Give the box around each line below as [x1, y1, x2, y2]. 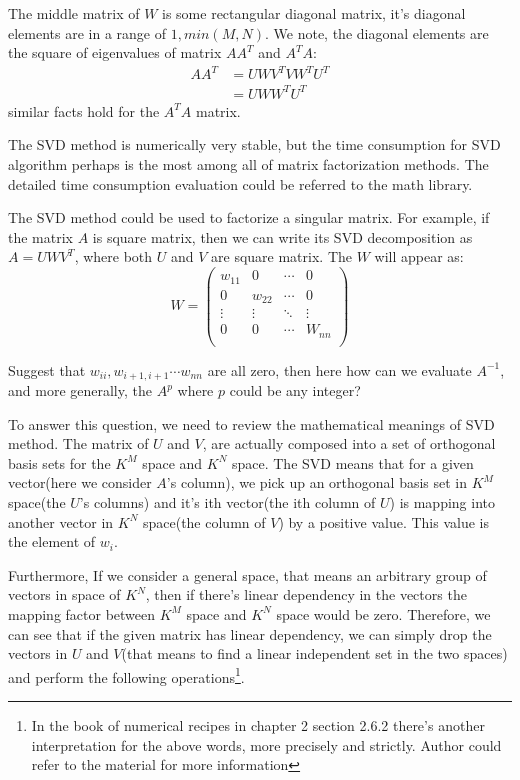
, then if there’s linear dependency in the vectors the [145, 584, 467, 605]
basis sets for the [8, 452, 111, 473]
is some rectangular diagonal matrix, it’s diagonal [162, 3, 466, 23]
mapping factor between [8, 603, 156, 624]
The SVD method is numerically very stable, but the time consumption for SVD [8, 134, 501, 155]
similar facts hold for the [8, 100, 160, 121]
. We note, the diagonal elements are [265, 22, 489, 43]
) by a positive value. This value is [278, 511, 489, 532]
